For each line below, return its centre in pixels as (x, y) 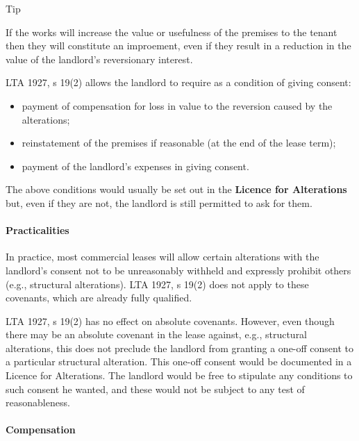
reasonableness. (38, 402)
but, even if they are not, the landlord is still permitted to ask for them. (159, 202)
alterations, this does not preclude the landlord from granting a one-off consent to (180, 348)
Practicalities (37, 230)
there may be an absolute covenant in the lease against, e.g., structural (157, 334)
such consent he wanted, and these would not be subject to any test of (155, 389)
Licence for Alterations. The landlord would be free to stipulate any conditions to (179, 375)
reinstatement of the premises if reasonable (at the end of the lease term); (179, 143)
